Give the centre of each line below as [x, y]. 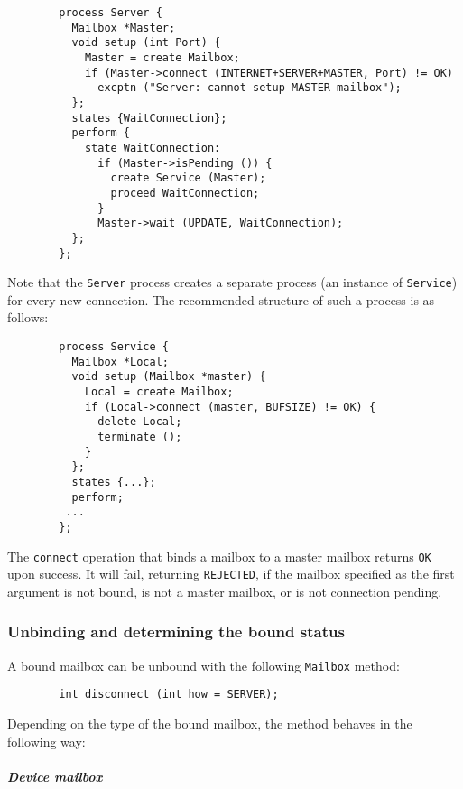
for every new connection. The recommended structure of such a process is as [221, 299]
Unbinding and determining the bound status [176, 631]
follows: [28, 317]
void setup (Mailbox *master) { [169, 377]
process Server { [111, 13]
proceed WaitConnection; [185, 193]
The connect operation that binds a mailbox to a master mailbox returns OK [219, 556]
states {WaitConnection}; [149, 118]
